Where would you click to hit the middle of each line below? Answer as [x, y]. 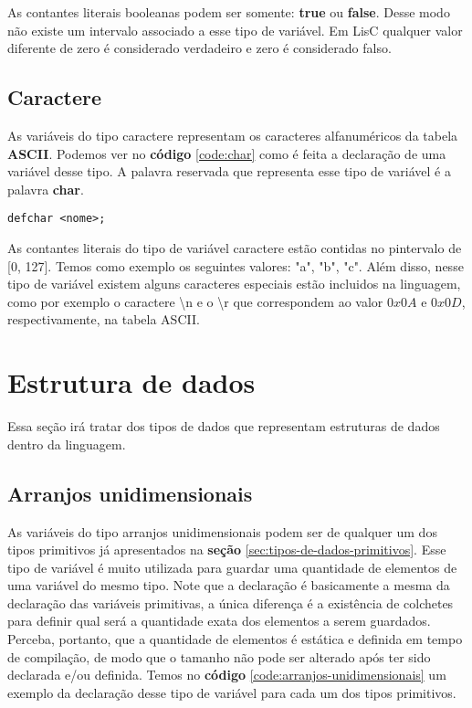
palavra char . [46, 189]
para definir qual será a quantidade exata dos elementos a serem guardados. [219, 621]
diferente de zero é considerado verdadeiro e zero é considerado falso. [199, 48]
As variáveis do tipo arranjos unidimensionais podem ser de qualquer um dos [222, 531]
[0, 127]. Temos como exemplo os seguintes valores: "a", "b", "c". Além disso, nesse [236, 265]
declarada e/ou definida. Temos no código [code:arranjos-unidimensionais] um [227, 675]
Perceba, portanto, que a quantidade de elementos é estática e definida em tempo [235, 639]
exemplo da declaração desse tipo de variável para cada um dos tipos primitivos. [232, 692]
